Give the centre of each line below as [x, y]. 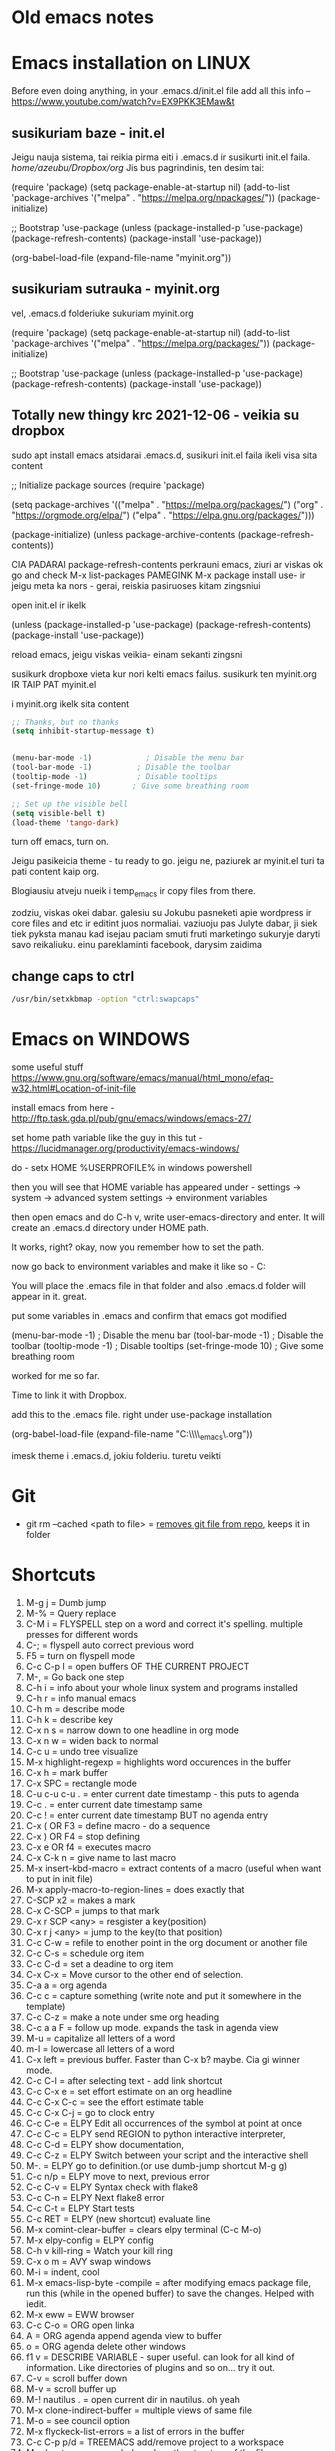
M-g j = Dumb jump [66, 1602]
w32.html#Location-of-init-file [73, 1088]
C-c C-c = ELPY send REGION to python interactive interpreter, [155, 2133]
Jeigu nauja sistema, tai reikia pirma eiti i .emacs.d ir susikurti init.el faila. [161, 157]
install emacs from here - [63, 1107]
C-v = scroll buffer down [76, 2378]
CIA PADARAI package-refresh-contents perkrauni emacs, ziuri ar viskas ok [167, 564]
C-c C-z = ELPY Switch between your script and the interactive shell [167, 2155]
